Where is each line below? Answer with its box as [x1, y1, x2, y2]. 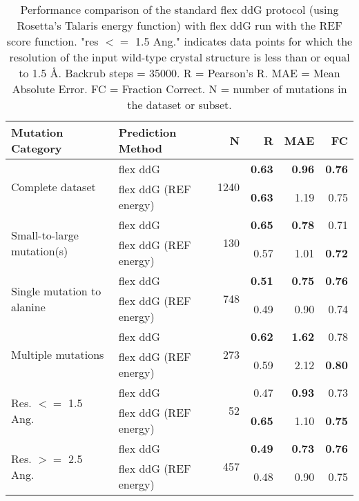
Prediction [118, 124, 177, 140]
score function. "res [6, 33, 99, 49]
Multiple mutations [11, 346, 104, 362]
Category [11, 140, 62, 156]
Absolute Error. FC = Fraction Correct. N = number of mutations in [12, 81, 347, 97]
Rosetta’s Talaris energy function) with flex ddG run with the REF [17, 17, 342, 33]
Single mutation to [11, 282, 101, 299]
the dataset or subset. [127, 97, 232, 112]
